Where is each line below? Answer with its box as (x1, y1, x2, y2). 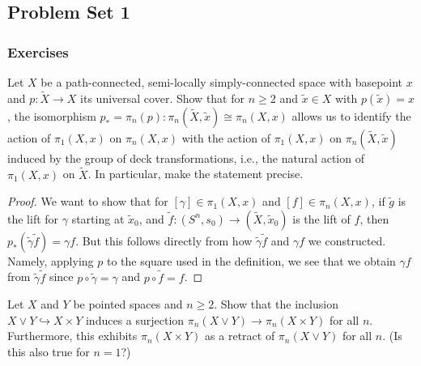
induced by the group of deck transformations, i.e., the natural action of (7, 149, 364, 166)
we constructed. (308, 232, 386, 249)
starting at (71, 210, 125, 227)
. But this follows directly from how (75, 232, 253, 249)
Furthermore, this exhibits (7, 327, 138, 344)
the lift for (7, 210, 59, 227)
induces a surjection (85, 311, 185, 328)
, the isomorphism (7, 107, 96, 124)
